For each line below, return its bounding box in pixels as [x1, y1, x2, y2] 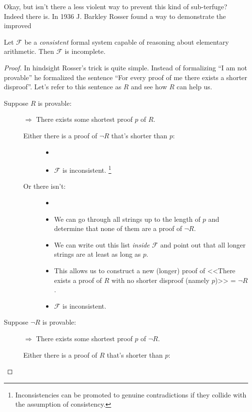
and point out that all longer [160, 239, 246, 249]
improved [4, 20, 31, 31]
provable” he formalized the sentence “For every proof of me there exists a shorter [4, 72, 248, 82]
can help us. [176, 82, 212, 92]
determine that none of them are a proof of [54, 223, 182, 233]
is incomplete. [64, 46, 106, 56]
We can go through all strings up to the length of [54, 214, 201, 224]
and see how [131, 82, 167, 92]
